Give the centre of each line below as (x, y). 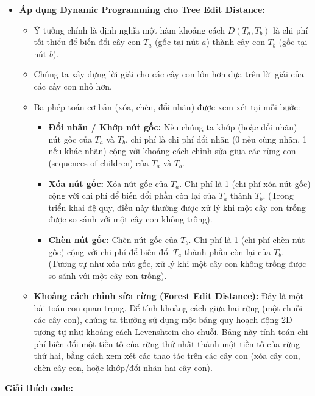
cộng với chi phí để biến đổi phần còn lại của (132, 195)
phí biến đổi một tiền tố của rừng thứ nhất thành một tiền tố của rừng (167, 343)
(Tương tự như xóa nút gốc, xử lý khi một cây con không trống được (177, 263)
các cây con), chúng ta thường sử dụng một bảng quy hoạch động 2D (163, 320)
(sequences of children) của (99, 162)
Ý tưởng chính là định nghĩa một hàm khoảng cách (129, 30)
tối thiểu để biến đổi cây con (87, 42)
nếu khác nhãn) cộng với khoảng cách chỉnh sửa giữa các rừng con (172, 151)
